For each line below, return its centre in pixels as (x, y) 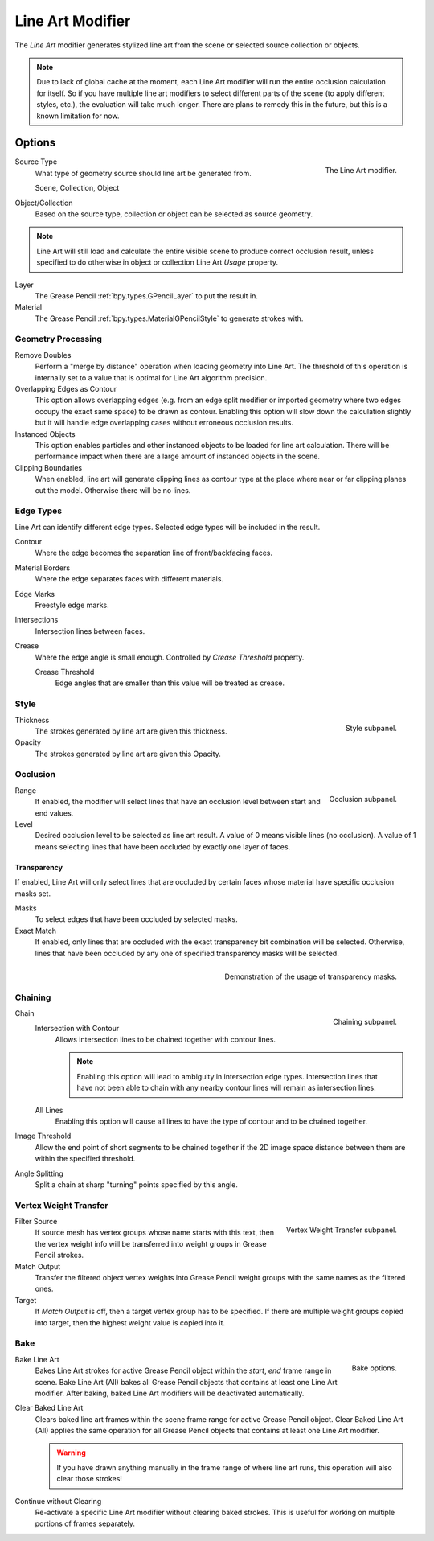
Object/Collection (44, 203)
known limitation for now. (78, 116)
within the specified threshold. (85, 1159)
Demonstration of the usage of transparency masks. (311, 976)
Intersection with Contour (77, 1028)
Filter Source (36, 1222)
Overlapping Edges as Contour (66, 389)
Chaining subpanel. (365, 1022)
